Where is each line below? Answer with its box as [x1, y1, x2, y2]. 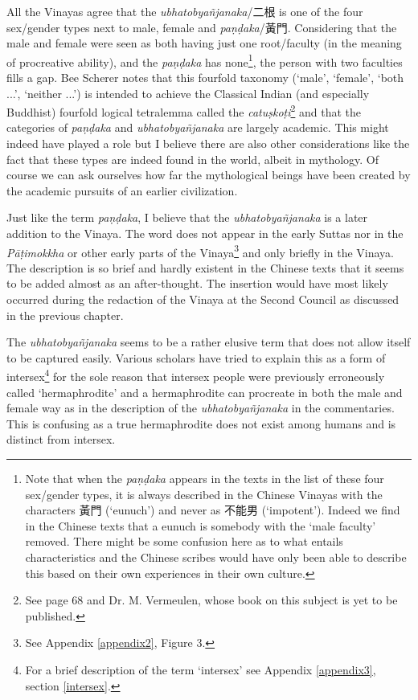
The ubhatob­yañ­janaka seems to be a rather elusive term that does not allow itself [6, 334, 411, 350]
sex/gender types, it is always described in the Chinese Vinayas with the [25, 485, 383, 502]
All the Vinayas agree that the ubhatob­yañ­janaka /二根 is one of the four [6, 3, 363, 19]
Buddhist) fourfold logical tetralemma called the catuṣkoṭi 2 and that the [6, 101, 362, 120]
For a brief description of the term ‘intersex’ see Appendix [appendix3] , [25, 661, 376, 677]
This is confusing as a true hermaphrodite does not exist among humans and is [6, 415, 396, 432]
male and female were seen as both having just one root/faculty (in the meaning [6, 35, 402, 51]
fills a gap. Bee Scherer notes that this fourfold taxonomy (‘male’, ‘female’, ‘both [6, 69, 404, 86]
